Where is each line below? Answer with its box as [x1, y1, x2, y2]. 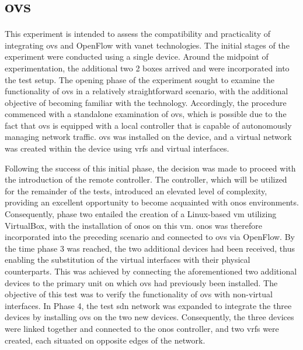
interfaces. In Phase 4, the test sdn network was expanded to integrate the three [5, 299, 292, 311]
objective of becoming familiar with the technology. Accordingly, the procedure [5, 96, 287, 108]
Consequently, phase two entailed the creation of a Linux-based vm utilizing [5, 208, 277, 220]
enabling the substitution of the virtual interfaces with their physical [5, 253, 250, 266]
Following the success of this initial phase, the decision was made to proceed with [5, 162, 296, 174]
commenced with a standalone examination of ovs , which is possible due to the [5, 108, 287, 120]
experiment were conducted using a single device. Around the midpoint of [5, 50, 269, 63]
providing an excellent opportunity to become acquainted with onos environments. [5, 196, 299, 208]
